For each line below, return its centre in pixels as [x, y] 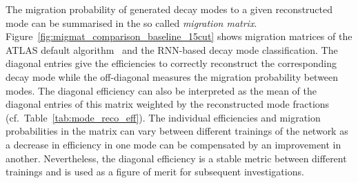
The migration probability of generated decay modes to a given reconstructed [169, 9]
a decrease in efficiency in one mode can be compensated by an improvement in [173, 144]
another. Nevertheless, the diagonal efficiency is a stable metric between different [176, 158]
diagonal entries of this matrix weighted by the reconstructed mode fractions [168, 104]
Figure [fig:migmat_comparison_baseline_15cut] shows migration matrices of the [179, 36]
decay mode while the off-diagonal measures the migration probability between [172, 76]
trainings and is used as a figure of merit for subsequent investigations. [155, 172]
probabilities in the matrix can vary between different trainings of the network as [177, 131]
